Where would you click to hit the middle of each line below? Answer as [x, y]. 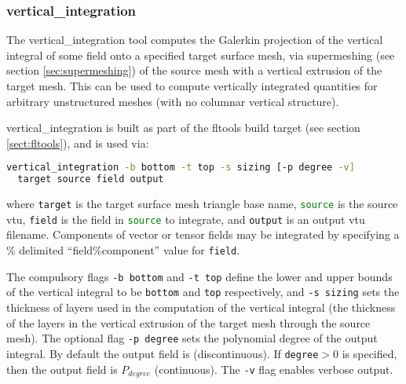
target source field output [91, 179]
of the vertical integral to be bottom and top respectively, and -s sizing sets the [203, 292]
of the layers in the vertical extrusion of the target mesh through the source [188, 322]
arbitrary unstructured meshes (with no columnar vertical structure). [173, 101]
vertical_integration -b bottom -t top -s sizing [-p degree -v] [181, 168]
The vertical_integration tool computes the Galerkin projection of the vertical [195, 40]
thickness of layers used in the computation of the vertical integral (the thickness [201, 307]
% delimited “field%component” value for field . [123, 250]
